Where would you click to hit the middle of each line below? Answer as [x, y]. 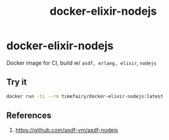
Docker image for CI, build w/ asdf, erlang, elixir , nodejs [81, 63]
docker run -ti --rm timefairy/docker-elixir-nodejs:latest [85, 96]
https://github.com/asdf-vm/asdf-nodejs [67, 130]
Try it [17, 82]
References [29, 116]
